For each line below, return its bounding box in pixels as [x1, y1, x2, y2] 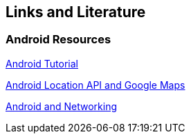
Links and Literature [6, 3, 146, 21]
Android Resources [6, 32, 111, 47]
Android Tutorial [6, 57, 79, 69]
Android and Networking [6, 100, 117, 112]
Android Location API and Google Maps [6, 78, 185, 91]
